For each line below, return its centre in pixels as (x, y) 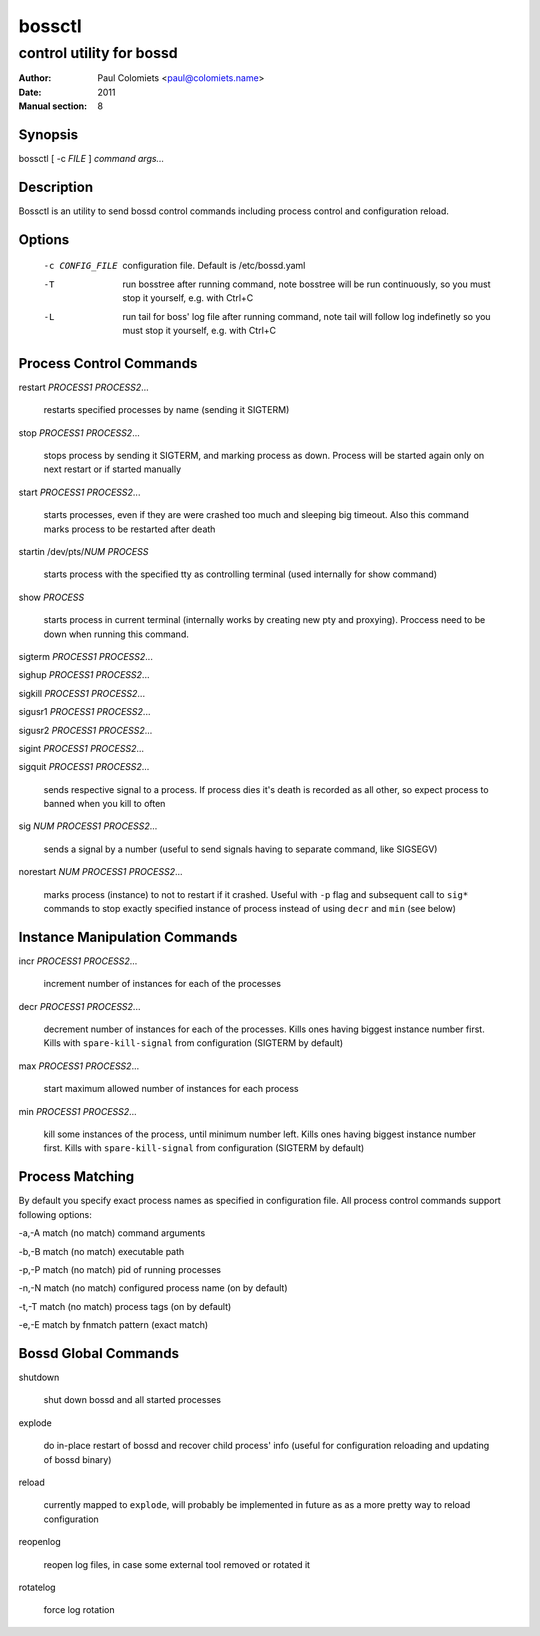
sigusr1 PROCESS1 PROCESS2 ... (84, 712)
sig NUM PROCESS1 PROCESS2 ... (88, 826)
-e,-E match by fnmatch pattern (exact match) (113, 1325)
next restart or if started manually (112, 469)
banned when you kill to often (104, 804)
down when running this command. (116, 634)
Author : (35, 78)
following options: (55, 1214)
